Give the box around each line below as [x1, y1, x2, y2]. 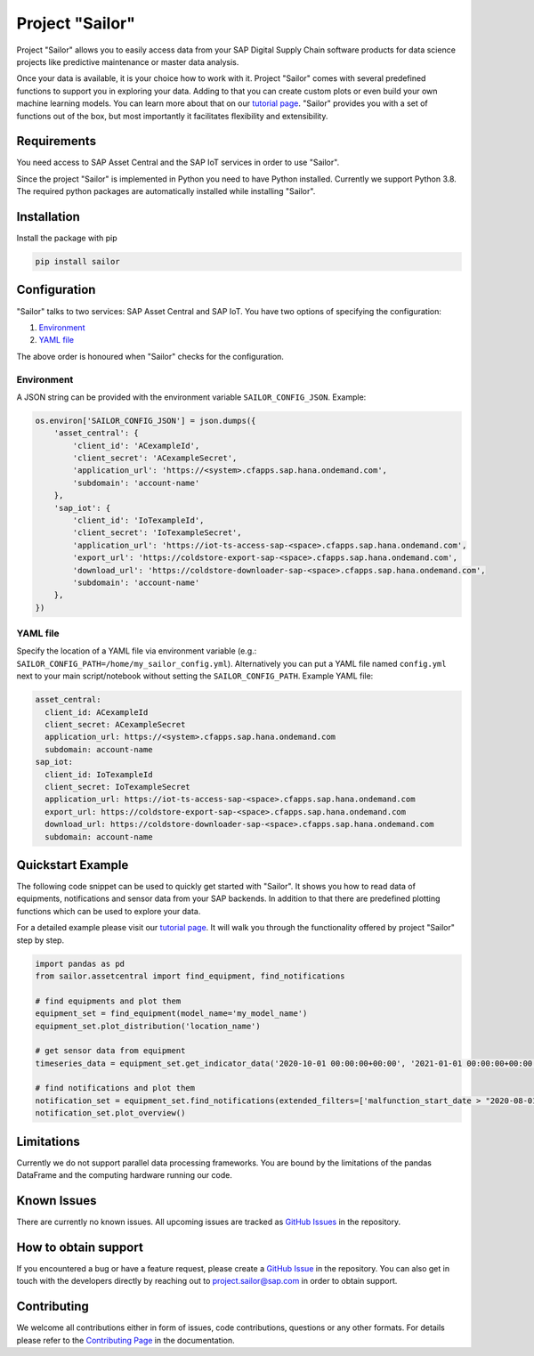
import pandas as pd [35, 958, 125, 969]
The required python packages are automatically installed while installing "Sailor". [16, 186, 316, 197]
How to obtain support [16, 1239, 144, 1255]
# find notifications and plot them [35, 1083, 196, 1093]
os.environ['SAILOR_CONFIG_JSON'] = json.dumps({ [35, 415, 256, 426]
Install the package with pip [16, 232, 117, 244]
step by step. [16, 935, 65, 946]
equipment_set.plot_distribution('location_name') [35, 1020, 262, 1031]
